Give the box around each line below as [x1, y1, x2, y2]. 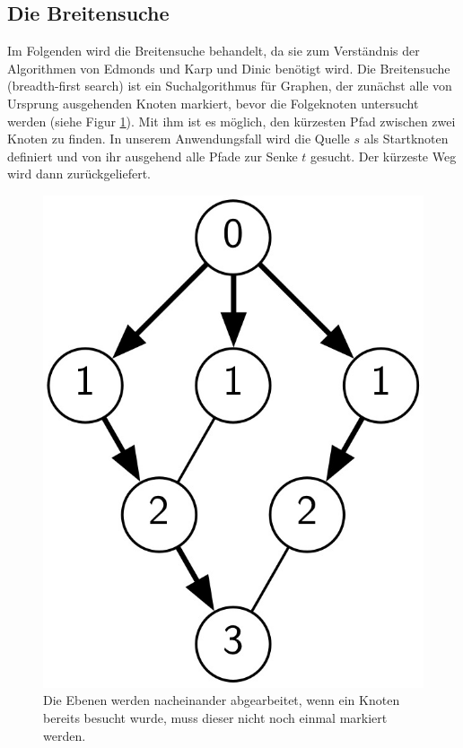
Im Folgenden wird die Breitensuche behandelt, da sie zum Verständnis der [7, 41, 420, 60]
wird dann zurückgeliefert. [7, 164, 151, 183]
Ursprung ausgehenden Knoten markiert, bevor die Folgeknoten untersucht [7, 93, 419, 112]
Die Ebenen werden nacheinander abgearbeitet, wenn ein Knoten [43, 691, 400, 709]
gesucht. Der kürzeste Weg [310, 146, 457, 165]
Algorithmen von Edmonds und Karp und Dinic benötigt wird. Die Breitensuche [7, 58, 450, 77]
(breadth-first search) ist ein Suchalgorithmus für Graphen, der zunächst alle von [7, 76, 452, 95]
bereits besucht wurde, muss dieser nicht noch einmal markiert [43, 708, 388, 726]
